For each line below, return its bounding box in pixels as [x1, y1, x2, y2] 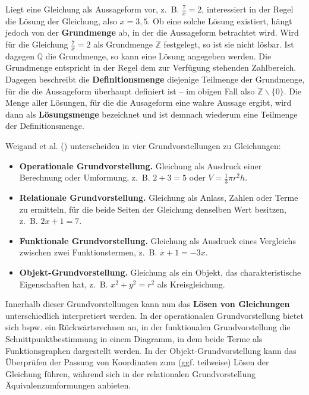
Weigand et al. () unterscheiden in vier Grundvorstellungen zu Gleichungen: [5, 140, 281, 151]
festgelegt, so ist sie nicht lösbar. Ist [163, 38, 294, 50]
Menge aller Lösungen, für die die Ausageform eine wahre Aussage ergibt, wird [5, 96, 292, 109]
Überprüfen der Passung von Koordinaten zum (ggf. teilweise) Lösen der [5, 356, 269, 368]
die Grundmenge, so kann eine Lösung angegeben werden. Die [45, 49, 272, 62]
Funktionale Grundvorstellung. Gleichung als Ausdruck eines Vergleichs [19, 234, 296, 247]
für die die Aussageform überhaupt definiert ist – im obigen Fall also [5, 84, 255, 97]
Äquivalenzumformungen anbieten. [5, 379, 131, 391]
